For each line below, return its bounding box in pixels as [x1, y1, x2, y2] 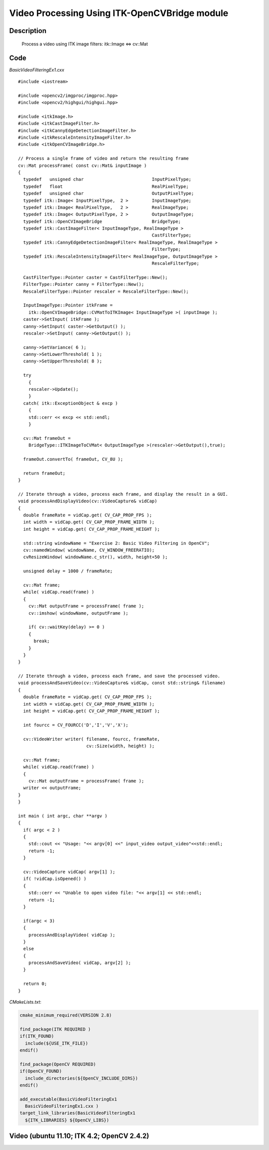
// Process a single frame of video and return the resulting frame [18, 155, 189, 161]
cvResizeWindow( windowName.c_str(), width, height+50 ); [23, 554, 168, 560]
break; [33, 638, 50, 644]
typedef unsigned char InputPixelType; [23, 176, 192, 182]
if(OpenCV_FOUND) [19, 1069, 62, 1074]
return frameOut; [23, 470, 66, 476]
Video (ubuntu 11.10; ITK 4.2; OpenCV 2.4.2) [9, 1132, 149, 1141]
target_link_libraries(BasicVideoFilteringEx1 [19, 1110, 135, 1116]
